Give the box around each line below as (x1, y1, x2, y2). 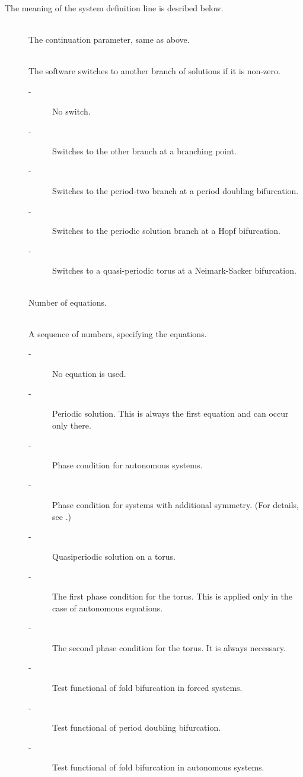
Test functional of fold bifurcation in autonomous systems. (52, 761, 264, 773)
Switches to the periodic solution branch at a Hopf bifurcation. (52, 224, 280, 237)
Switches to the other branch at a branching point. (52, 144, 237, 157)
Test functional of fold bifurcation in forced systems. (52, 681, 243, 693)
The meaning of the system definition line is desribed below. (5, 2, 224, 14)
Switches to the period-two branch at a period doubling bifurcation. (52, 184, 299, 196)
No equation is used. (52, 367, 126, 379)
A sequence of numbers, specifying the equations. (28, 327, 207, 340)
